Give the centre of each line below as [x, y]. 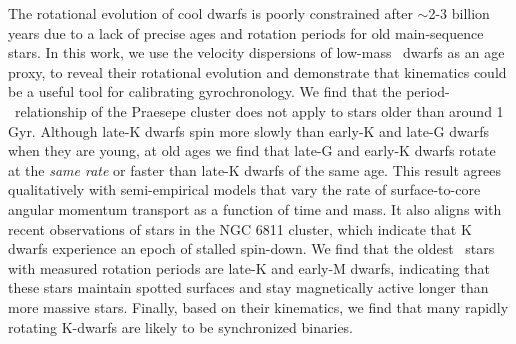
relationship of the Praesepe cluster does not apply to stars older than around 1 [259, 110]
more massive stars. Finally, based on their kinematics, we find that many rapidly [258, 306]
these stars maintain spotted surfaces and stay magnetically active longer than [248, 287]
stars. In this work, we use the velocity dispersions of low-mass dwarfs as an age [256, 52]
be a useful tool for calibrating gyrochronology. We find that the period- [229, 91]
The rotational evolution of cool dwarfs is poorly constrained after [210, 13]
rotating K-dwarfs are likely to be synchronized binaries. [181, 326]
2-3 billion [459, 13]
